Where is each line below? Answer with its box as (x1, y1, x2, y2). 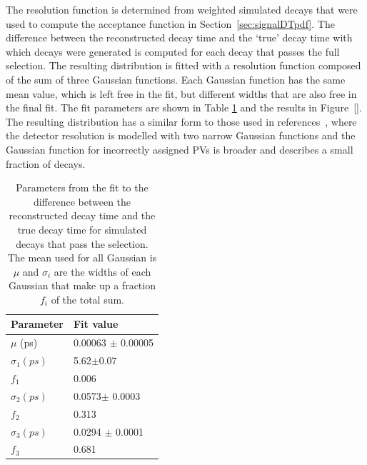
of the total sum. (51, 291, 124, 306)
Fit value (73, 316, 119, 331)
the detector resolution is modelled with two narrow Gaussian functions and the (6, 128, 356, 143)
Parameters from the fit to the (16, 180, 149, 195)
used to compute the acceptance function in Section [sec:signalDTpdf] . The (6, 16, 335, 31)
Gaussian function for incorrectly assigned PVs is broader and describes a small (6, 141, 353, 156)
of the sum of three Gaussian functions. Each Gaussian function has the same (6, 71, 346, 86)
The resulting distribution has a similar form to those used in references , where (6, 114, 357, 129)
